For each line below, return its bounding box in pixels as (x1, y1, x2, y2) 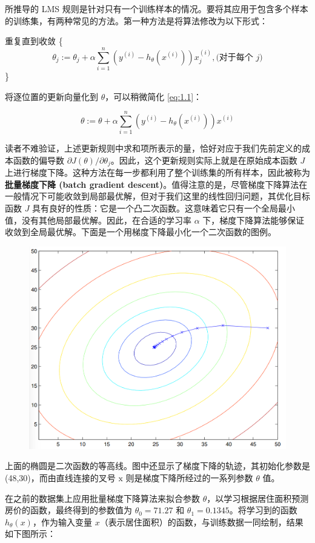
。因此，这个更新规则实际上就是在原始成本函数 (110, 153, 297, 166)
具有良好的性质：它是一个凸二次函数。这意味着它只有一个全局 (32, 202, 279, 215)
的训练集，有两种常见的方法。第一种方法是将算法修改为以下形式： (5, 14, 268, 27)
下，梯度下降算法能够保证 (202, 213, 305, 226)
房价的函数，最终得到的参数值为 (5, 504, 132, 516)
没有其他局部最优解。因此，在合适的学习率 (21, 213, 191, 226)
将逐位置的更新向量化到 (5, 90, 98, 102)
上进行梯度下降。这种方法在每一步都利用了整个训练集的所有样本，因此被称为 (5, 166, 310, 179)
